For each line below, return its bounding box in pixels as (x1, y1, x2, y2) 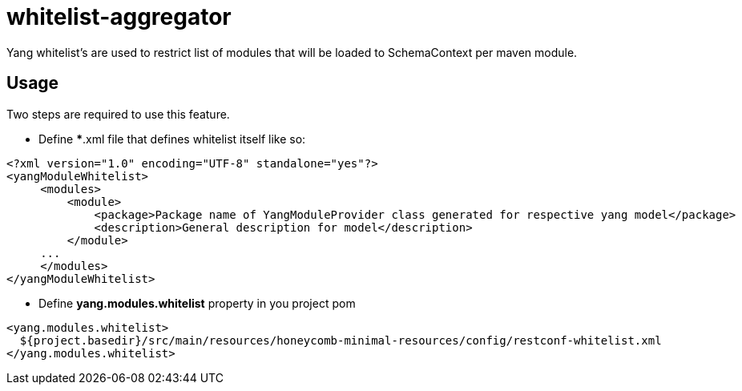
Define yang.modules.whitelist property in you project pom (38, 296, 356, 310)
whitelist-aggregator (6, 3, 232, 30)
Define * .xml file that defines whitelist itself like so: (38, 131, 306, 146)
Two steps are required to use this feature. (6, 107, 230, 121)
